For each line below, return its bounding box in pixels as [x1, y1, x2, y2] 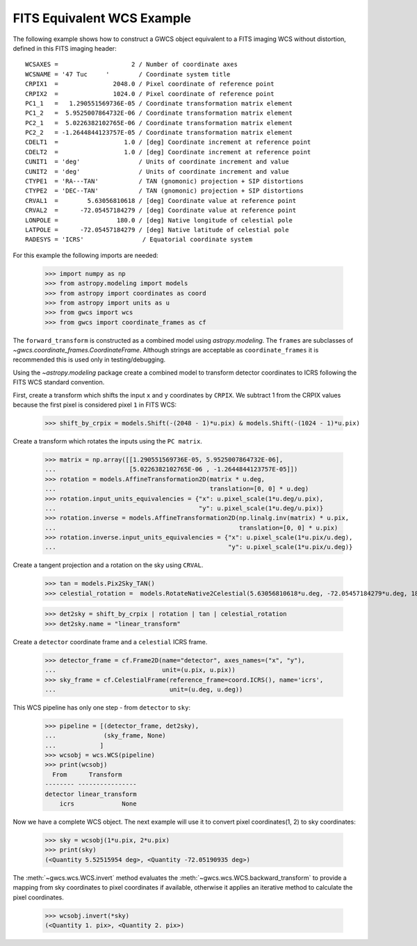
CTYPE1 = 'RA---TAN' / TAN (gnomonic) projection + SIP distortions [25, 177, 304, 186]
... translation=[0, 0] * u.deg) [44, 485, 309, 493]
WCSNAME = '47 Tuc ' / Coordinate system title [25, 70, 231, 78]
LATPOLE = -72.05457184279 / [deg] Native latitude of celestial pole [25, 226, 289, 234]
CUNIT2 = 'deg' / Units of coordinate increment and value [25, 168, 289, 175]
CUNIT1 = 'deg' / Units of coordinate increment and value [25, 158, 289, 166]
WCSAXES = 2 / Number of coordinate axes [25, 60, 238, 69]
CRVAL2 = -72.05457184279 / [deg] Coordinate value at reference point [25, 206, 297, 215]
